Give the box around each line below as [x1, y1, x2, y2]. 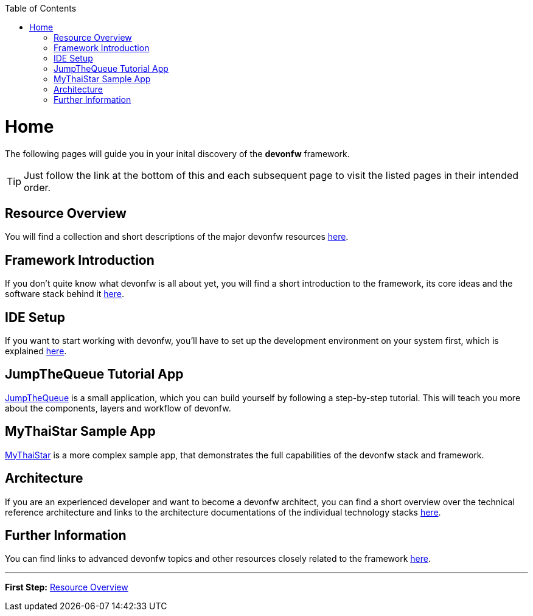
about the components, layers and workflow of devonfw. [5, 402, 231, 413]
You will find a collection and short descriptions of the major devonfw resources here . [5, 231, 349, 242]
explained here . [5, 346, 67, 357]
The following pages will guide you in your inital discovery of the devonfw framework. [5, 148, 350, 159]
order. [24, 181, 51, 194]
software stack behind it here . [5, 289, 125, 299]
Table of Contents [5, 3, 77, 13]
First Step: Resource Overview [5, 582, 128, 593]
